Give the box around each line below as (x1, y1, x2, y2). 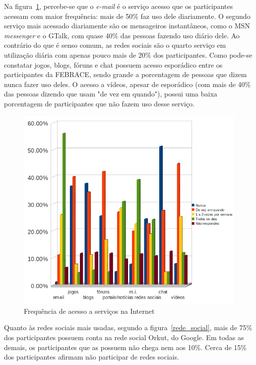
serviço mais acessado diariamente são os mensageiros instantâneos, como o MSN (4, 20, 250, 31)
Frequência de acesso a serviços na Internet (24, 305, 155, 316)
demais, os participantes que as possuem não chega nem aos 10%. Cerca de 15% (4, 342, 247, 352)
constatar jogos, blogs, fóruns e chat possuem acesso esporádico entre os (4, 59, 223, 70)
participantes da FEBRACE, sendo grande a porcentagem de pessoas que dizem (4, 69, 247, 80)
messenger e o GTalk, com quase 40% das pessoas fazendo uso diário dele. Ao (4, 30, 240, 40)
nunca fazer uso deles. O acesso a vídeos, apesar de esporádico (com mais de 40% (4, 79, 251, 89)
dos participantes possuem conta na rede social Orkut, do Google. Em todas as (4, 332, 244, 342)
